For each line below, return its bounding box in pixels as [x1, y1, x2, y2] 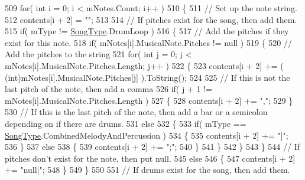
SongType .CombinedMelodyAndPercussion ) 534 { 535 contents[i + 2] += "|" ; [5, 129, 288, 141]
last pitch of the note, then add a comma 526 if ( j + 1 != [5, 83, 212, 95]
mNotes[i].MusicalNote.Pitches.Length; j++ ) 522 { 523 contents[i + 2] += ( [5, 59, 284, 71]
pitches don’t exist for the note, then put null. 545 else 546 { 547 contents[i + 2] [5, 152, 296, 164]
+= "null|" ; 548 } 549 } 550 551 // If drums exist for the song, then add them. [5, 163, 290, 176]
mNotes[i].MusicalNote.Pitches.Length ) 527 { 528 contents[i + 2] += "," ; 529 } [5, 94, 293, 106]
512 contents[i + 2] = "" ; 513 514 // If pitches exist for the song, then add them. [5, 13, 297, 25]
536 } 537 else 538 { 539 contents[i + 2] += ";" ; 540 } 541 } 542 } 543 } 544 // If [5, 140, 300, 153]
